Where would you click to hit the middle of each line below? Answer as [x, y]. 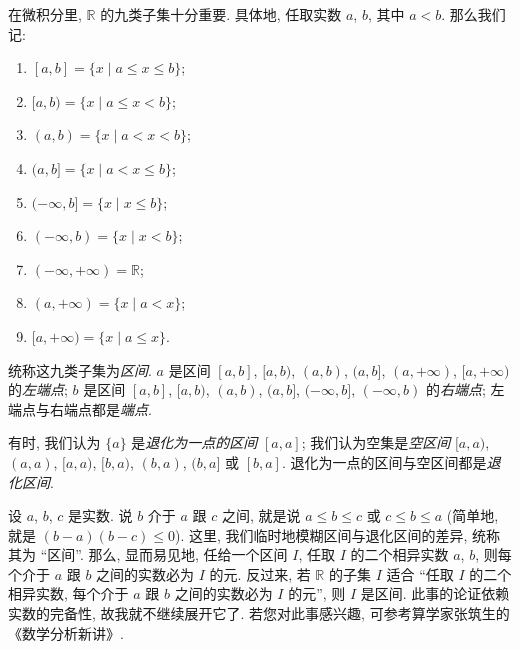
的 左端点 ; [38, 389]
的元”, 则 [317, 593]
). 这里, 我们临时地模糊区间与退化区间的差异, [321, 534]
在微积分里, [45, 14]
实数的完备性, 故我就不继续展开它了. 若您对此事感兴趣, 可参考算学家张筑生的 [259, 613]
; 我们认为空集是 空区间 [376, 442]
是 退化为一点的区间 [194, 442]
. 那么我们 [473, 14]
